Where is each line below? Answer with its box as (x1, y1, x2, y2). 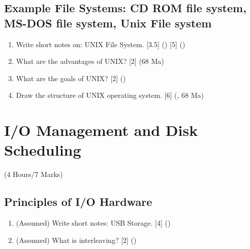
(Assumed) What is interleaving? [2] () (16, 234, 137, 245)
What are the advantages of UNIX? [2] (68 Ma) (16, 56, 164, 66)
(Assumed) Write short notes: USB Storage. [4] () (16, 218, 171, 228)
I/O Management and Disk (4, 120, 198, 140)
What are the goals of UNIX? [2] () (16, 73, 126, 83)
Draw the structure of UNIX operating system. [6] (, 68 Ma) (16, 90, 204, 100)
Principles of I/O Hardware (4, 194, 152, 209)
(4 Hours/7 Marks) (4, 169, 63, 180)
